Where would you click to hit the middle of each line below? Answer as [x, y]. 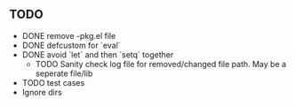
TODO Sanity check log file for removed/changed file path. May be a [161, 64]
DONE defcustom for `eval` [72, 45]
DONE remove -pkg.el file [69, 35]
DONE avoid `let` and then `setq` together [98, 54]
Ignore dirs [42, 92]
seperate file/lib [64, 73]
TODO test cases [53, 82]
